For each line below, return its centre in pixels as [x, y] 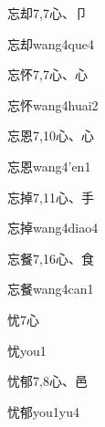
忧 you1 [27, 350]
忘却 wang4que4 [51, 43]
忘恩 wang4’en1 [49, 166]
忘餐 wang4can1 [51, 289]
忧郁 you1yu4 [43, 411]
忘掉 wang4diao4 [53, 228]
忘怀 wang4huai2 [53, 104]
